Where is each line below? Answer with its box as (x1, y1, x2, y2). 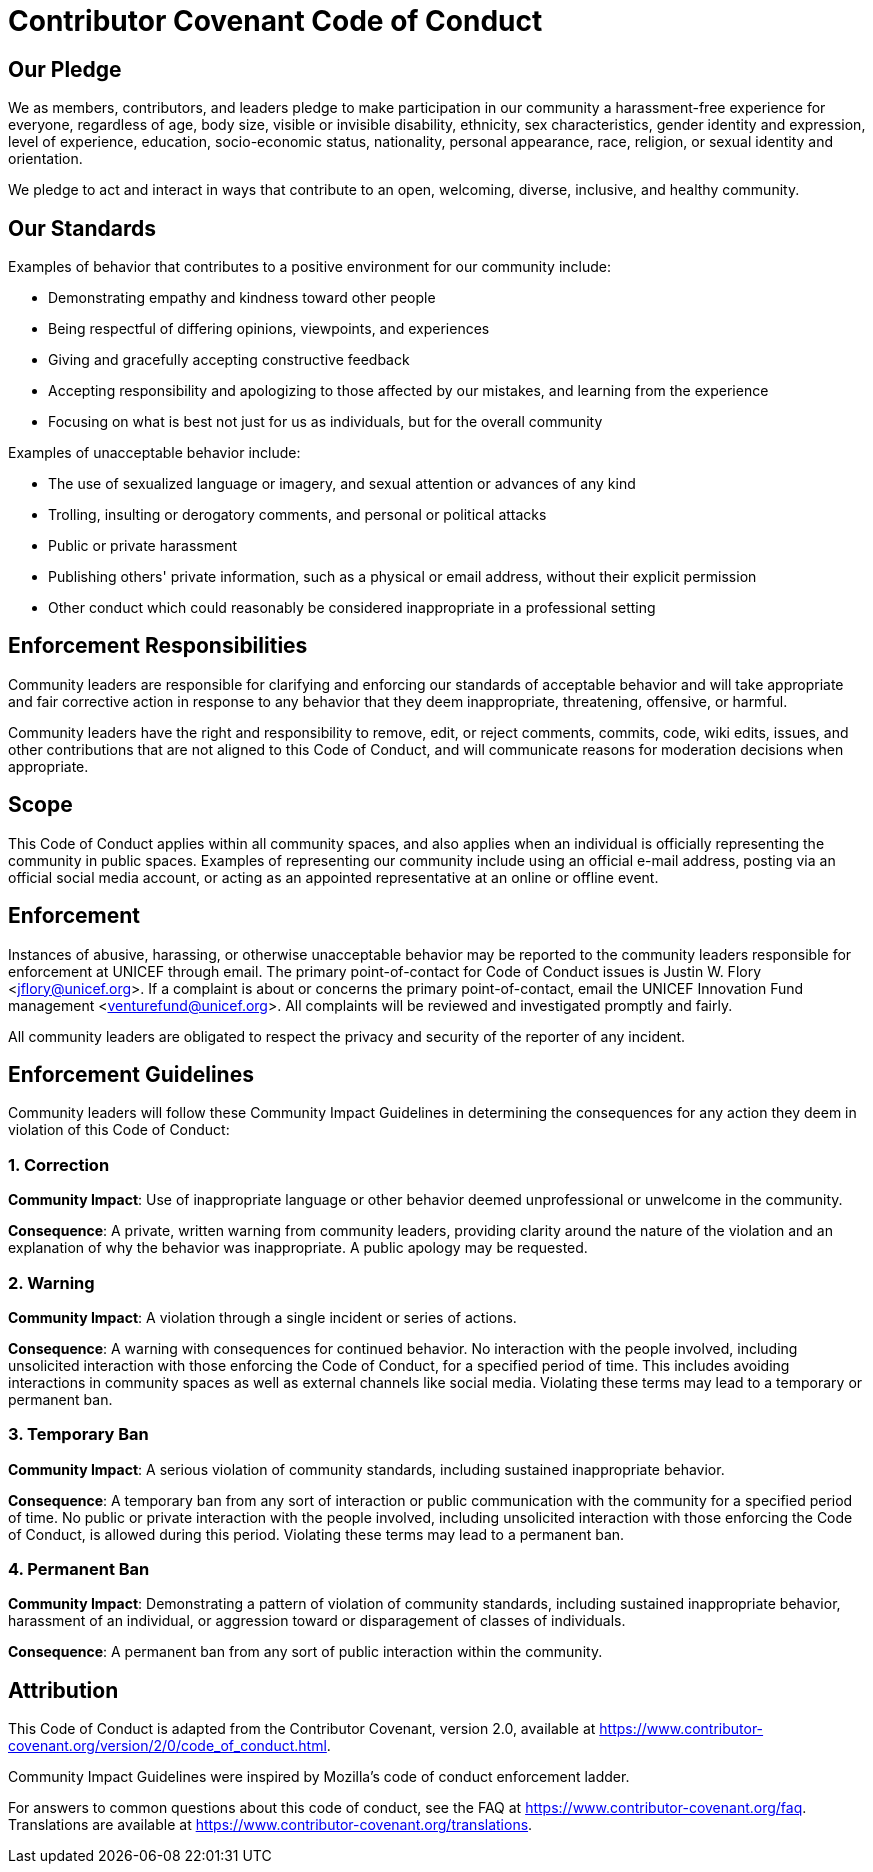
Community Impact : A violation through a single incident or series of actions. (8, 1308, 517, 1326)
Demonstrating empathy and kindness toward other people (48, 289, 436, 307)
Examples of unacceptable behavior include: (8, 444, 301, 462)
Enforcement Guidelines (8, 1061, 254, 1087)
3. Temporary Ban (8, 1424, 149, 1445)
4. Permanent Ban (8, 1559, 150, 1580)
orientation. (8, 150, 83, 168)
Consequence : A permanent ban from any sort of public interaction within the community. (8, 1643, 603, 1661)
